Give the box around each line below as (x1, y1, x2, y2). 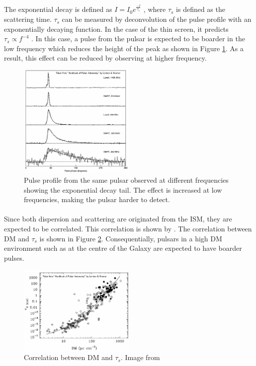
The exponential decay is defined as (4, 4, 112, 14)
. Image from (120, 352, 160, 363)
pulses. (4, 252, 24, 263)
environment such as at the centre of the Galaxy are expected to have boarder (4, 243, 242, 253)
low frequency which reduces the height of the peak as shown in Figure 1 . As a (4, 43, 244, 53)
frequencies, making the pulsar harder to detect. (24, 194, 170, 205)
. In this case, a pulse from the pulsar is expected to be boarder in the (31, 33, 245, 44)
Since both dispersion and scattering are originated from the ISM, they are (4, 214, 232, 224)
